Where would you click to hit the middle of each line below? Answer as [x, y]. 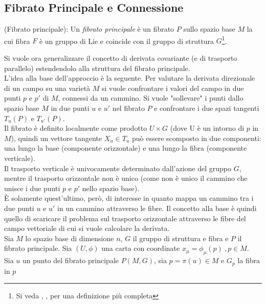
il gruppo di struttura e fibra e [181, 238]
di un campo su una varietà [47, 88]
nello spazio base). [111, 188]
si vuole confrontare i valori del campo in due [173, 88]
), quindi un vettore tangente [56, 138]
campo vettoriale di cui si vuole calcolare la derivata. [87, 228]
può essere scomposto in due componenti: [196, 138]
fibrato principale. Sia [38, 248]
